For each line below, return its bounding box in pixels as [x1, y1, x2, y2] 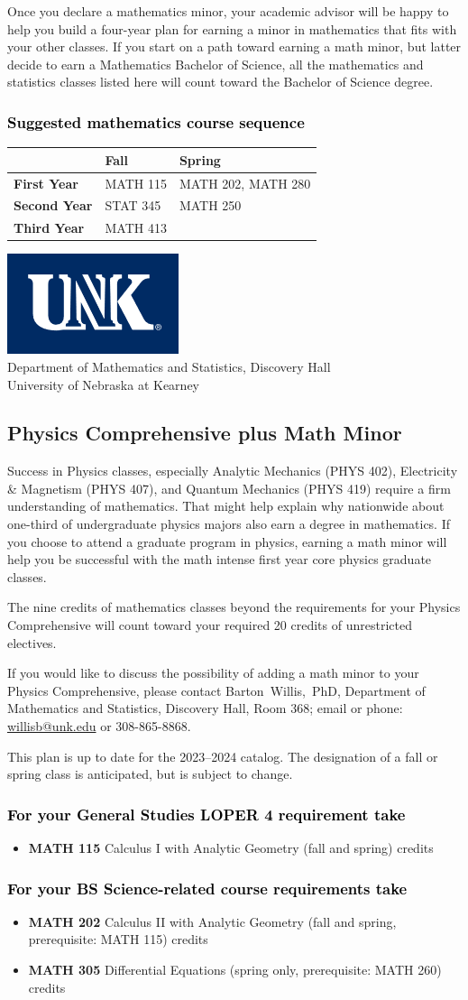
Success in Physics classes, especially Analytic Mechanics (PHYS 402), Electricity [7, 461, 458, 480]
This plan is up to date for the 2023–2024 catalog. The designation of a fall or [7, 746, 438, 765]
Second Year [14, 196, 93, 215]
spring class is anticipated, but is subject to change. [7, 764, 293, 783]
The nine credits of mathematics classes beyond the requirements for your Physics [7, 597, 461, 616]
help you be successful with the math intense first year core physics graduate [7, 550, 432, 569]
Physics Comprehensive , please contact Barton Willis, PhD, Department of [7, 681, 426, 699]
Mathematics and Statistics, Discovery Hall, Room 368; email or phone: [7, 699, 403, 718]
